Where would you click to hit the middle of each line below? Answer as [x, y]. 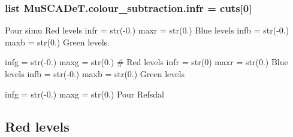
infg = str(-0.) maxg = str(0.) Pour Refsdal [84, 94]
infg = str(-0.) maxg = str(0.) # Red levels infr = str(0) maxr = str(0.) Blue [146, 62]
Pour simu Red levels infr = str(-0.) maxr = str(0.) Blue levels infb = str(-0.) [147, 30]
